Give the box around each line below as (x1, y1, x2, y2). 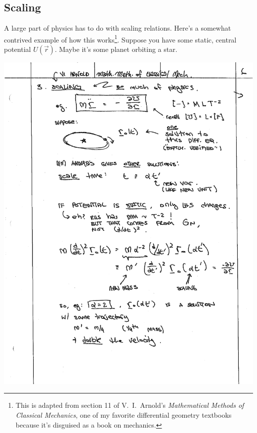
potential (4, 44, 31, 54)
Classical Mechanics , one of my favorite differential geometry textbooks (15, 410, 232, 420)
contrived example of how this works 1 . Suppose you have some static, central (4, 33, 237, 44)
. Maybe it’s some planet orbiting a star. (54, 44, 177, 54)
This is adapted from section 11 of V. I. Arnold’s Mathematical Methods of (15, 400, 244, 410)
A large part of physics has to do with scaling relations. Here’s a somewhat (4, 23, 231, 33)
